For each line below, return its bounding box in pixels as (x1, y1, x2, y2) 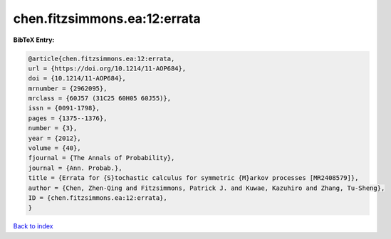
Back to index (13, 222, 53, 230)
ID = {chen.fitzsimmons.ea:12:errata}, (28, 194, 167, 202)
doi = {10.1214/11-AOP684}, (28, 75, 126, 83)
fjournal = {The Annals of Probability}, (28, 154, 175, 162)
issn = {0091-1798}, (28, 104, 100, 112)
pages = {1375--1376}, (28, 114, 108, 122)
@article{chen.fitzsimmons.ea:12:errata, (28, 54, 175, 63)
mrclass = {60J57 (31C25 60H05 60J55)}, (28, 95, 171, 102)
